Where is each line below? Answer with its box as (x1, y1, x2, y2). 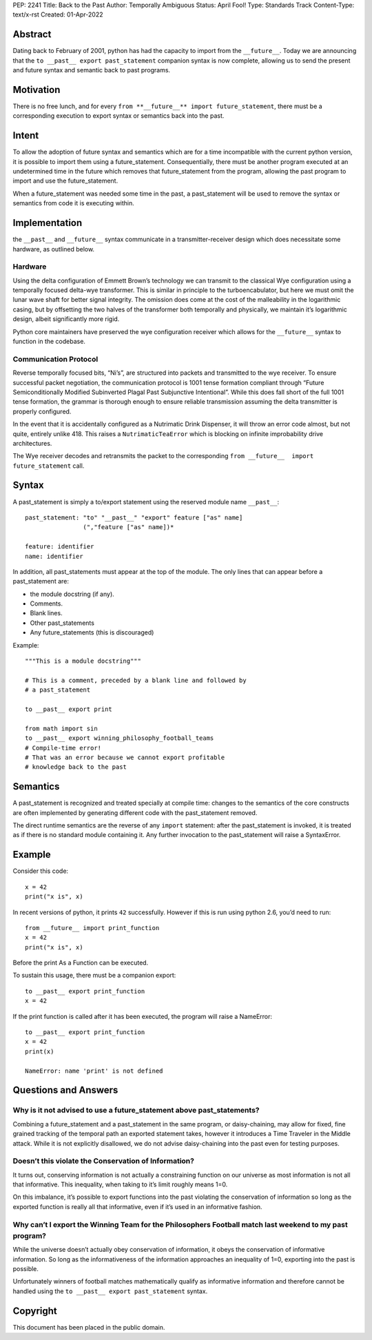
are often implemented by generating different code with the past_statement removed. (12, 808, 258, 816)
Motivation (12, 83, 61, 96)
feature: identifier (25, 543, 94, 550)
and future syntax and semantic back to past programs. (12, 66, 171, 74)
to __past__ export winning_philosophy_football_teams (25, 734, 214, 742)
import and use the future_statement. (12, 176, 118, 185)
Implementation (12, 217, 83, 229)
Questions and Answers (12, 1084, 118, 1096)
